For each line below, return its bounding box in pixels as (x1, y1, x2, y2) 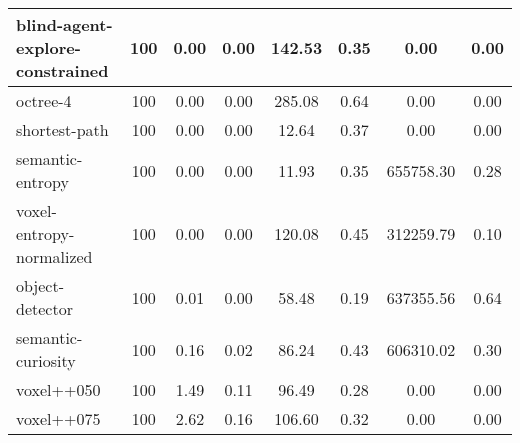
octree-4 (16, 89, 72, 112)
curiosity (16, 349, 76, 372)
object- (16, 274, 65, 297)
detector (16, 297, 73, 320)
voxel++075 (16, 407, 101, 430)
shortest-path (16, 118, 109, 141)
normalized (16, 245, 93, 268)
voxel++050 (16, 378, 101, 401)
